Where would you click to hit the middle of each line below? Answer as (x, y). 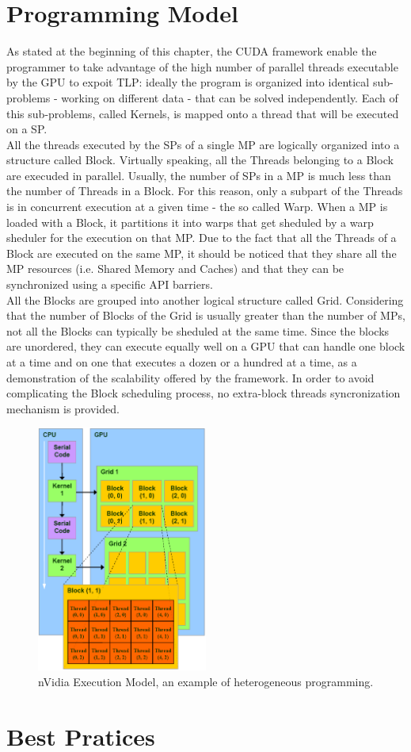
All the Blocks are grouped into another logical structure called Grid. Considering (205, 299)
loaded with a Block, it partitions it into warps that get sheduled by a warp (190, 222)
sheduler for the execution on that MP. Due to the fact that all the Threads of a (202, 238)
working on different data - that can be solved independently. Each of (230, 97)
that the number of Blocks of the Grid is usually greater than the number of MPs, (206, 315)
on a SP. (27, 129)
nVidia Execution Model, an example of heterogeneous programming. (206, 681)
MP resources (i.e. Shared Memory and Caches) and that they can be (175, 269)
